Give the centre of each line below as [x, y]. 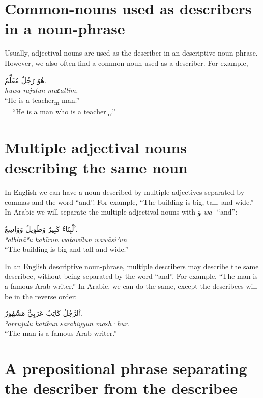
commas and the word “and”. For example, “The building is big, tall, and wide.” [129, 202]
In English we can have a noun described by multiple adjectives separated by [125, 192]
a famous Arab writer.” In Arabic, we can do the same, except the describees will [131, 286]
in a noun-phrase [65, 28]
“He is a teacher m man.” [42, 100]
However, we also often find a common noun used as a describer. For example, [126, 62]
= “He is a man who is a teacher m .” [60, 112]
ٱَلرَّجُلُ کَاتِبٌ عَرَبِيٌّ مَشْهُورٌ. [43, 313]
